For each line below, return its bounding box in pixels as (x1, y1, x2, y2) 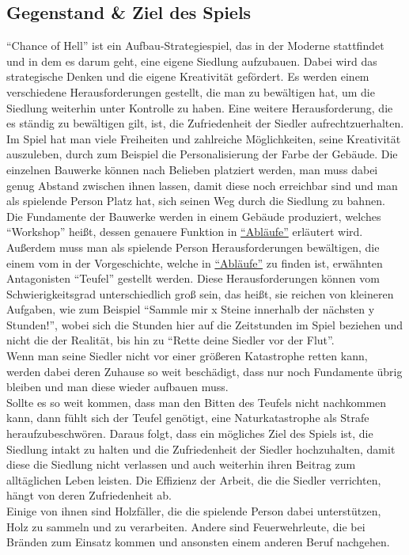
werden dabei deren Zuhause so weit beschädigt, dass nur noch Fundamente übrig (6, 363, 403, 379)
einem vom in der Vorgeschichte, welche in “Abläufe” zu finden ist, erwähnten (6, 254, 383, 271)
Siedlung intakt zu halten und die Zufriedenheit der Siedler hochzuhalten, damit (6, 440, 396, 457)
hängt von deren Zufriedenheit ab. (6, 487, 172, 504)
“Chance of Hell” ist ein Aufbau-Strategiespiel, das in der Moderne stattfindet (6, 37, 384, 54)
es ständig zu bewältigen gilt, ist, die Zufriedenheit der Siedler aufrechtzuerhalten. (6, 115, 404, 131)
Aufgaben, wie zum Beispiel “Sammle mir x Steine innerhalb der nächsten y (6, 301, 375, 317)
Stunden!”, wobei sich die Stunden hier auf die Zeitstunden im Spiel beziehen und (6, 316, 403, 333)
